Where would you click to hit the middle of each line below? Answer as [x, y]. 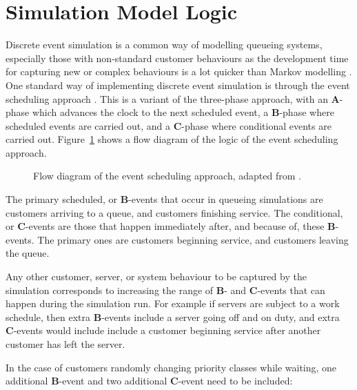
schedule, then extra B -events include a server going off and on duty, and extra [173, 316]
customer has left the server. [65, 344]
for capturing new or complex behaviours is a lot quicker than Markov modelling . [179, 71]
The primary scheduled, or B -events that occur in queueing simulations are [164, 199]
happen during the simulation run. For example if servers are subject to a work [173, 303]
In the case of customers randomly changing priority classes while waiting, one [171, 367]
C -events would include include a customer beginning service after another [163, 330]
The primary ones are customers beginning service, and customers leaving [193, 239]
